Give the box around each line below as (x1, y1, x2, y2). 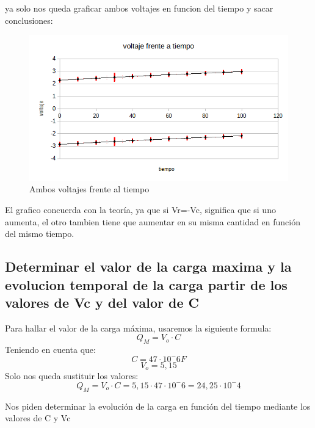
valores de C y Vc (5, 412, 71, 424)
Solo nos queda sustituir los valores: (5, 369, 139, 382)
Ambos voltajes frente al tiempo (29, 183, 150, 195)
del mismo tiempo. (5, 227, 74, 240)
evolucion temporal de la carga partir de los (5, 275, 288, 294)
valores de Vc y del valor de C (5, 292, 199, 311)
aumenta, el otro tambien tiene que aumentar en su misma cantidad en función (5, 215, 300, 228)
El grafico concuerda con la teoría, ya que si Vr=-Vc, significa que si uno (5, 203, 276, 216)
